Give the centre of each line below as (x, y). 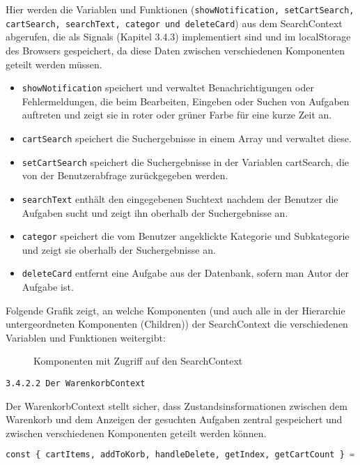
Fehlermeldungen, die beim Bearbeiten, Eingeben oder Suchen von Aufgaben (186, 101)
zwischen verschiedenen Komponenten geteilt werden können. (136, 433)
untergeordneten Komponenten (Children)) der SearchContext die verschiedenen (177, 324)
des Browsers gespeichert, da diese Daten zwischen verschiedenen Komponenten (175, 50)
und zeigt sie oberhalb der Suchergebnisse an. (119, 249)
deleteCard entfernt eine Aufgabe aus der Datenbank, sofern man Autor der (186, 273)
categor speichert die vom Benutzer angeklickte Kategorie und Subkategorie (186, 236)
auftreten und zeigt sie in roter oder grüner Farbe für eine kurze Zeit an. (177, 115)
